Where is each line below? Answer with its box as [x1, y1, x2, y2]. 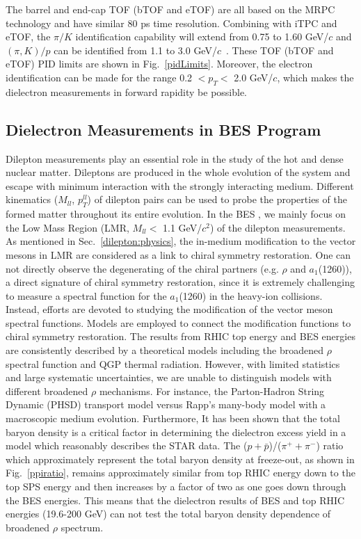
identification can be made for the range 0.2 [6, 70, 193, 84]
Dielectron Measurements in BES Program [6, 118, 321, 140]
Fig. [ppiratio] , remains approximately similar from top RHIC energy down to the [6, 465, 355, 480]
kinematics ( [6, 192, 58, 207]
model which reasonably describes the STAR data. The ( [6, 438, 248, 453]
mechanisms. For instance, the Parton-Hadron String [99, 383, 325, 398]
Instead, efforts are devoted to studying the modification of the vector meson [6, 302, 333, 316]
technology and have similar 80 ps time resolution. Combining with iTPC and [6, 15, 337, 30]
